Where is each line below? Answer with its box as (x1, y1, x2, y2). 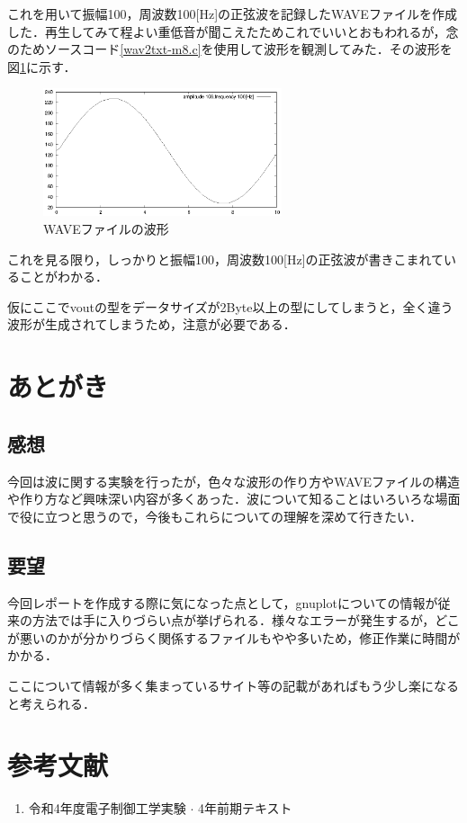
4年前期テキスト (198, 799, 292, 818)
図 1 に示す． (7, 57, 76, 76)
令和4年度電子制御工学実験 (28, 799, 186, 818)
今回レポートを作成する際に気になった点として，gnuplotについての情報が (7, 593, 438, 612)
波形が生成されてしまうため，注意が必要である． (7, 315, 296, 334)
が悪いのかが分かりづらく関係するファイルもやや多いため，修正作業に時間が (7, 628, 461, 647)
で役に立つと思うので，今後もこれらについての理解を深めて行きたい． (7, 506, 423, 525)
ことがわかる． (19, 267, 108, 286)
